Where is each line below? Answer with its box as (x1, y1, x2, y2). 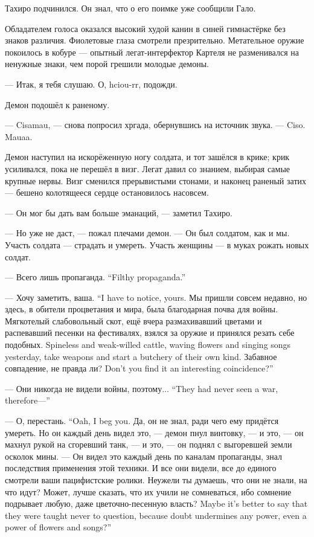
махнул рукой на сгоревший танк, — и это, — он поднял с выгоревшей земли (5, 438, 292, 451)
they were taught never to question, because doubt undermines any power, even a (5, 509, 307, 521)
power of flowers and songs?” (5, 521, 112, 533)
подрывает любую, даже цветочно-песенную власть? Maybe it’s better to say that (5, 497, 308, 510)
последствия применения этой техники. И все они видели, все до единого (5, 461, 277, 474)
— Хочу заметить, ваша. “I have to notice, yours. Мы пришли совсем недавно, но (5, 291, 307, 303)
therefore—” (5, 394, 50, 407)
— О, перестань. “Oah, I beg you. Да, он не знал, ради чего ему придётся (5, 414, 279, 427)
